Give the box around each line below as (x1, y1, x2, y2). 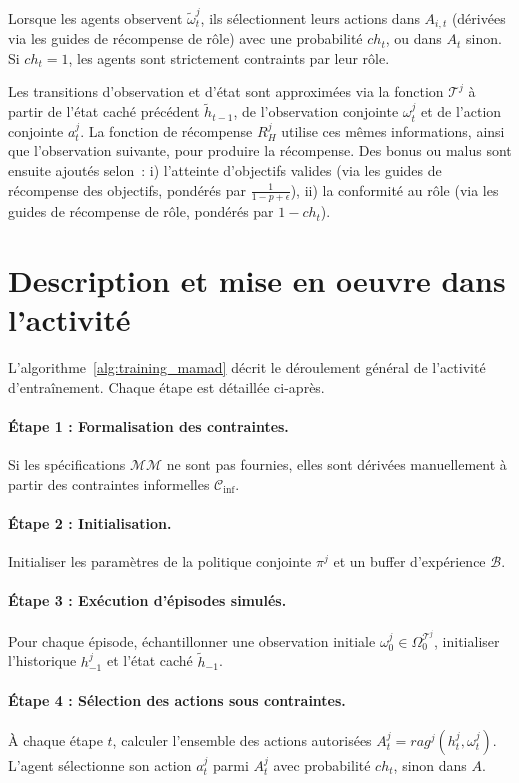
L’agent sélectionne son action (8, 754, 192, 775)
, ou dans (385, 28, 442, 49)
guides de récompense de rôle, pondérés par (8, 201, 274, 222)
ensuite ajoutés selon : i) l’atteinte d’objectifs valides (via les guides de (8, 159, 442, 180)
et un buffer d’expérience (333, 551, 486, 572)
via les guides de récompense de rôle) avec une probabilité (8, 28, 363, 49)
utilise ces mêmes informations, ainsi (281, 120, 505, 141)
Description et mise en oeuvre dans (8, 260, 506, 301)
